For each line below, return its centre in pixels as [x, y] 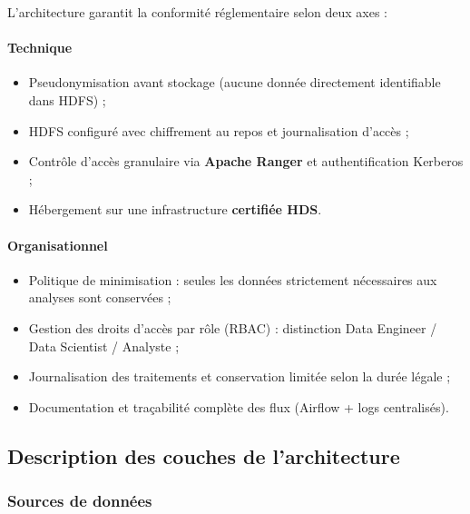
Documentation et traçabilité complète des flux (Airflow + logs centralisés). [239, 406]
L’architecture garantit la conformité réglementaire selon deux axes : [198, 12]
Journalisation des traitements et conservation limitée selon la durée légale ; [240, 376]
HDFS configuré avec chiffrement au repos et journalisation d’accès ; [219, 130]
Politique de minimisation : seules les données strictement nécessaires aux [233, 279]
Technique [40, 48]
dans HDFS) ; [67, 99]
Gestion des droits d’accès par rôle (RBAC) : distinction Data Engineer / [233, 327]
